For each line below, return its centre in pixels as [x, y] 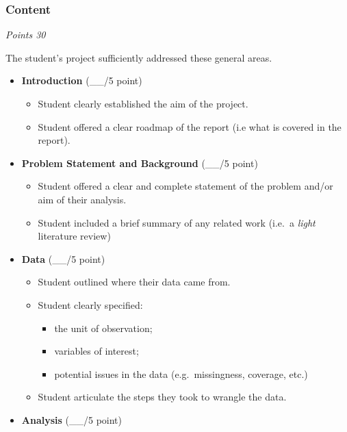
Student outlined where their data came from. [134, 282]
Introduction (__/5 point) [82, 80]
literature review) [74, 236]
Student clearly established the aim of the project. [143, 103]
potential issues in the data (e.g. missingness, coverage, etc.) [181, 373]
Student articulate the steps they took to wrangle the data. [162, 397]
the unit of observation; [103, 328]
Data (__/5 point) [63, 258]
